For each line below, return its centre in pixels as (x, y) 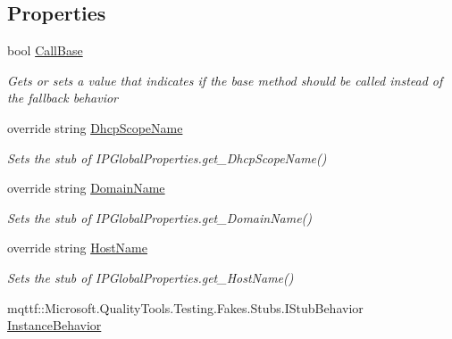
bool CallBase (45, 50)
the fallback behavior (63, 98)
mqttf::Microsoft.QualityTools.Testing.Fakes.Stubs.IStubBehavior (185, 307)
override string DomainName (86, 188)
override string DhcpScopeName (95, 127)
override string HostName (77, 248)
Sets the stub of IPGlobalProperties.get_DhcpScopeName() (167, 157)
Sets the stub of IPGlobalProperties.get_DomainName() (160, 217)
